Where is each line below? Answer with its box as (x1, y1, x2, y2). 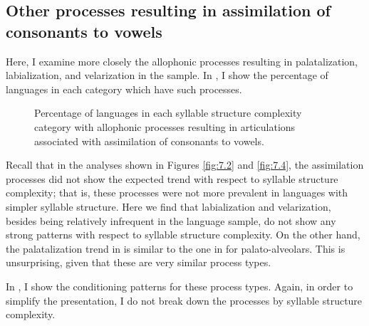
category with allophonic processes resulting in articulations (34, 119, 296, 134)
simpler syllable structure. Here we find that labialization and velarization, (6, 199, 331, 214)
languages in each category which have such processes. (6, 81, 242, 96)
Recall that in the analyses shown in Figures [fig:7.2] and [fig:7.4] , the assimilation (6, 157, 364, 172)
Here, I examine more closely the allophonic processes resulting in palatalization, (6, 53, 358, 68)
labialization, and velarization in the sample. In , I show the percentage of (6, 68, 328, 83)
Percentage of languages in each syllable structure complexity (34, 105, 302, 120)
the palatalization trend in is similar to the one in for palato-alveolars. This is (6, 241, 345, 256)
